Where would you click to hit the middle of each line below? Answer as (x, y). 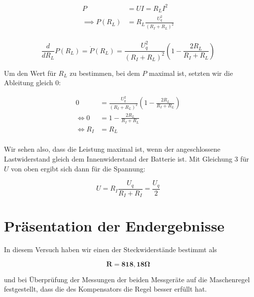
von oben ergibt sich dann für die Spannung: (78, 168)
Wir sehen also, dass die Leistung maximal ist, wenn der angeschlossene (112, 149)
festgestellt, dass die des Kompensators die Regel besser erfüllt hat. (106, 289)
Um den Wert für (30, 73)
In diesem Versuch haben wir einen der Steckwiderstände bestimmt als (110, 249)
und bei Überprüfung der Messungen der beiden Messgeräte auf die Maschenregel (127, 279)
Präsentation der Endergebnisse (114, 226)
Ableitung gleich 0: (33, 82)
